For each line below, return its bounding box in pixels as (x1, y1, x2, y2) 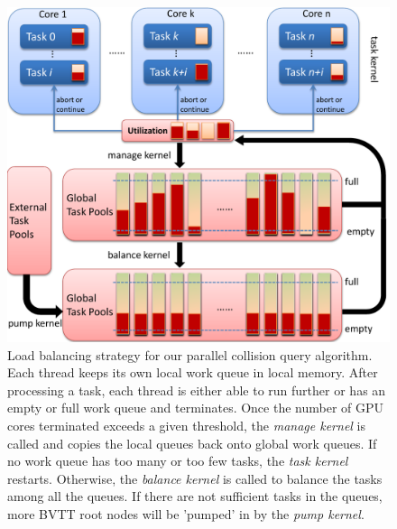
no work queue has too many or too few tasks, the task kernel (7, 451, 348, 470)
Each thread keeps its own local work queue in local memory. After (7, 363, 378, 382)
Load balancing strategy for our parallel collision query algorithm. (7, 345, 373, 364)
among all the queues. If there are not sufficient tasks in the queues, (7, 487, 383, 506)
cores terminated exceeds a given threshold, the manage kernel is (7, 415, 365, 434)
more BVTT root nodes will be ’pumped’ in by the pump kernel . (7, 504, 365, 523)
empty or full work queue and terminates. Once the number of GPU (7, 398, 384, 417)
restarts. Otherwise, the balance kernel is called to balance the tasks (7, 469, 383, 487)
